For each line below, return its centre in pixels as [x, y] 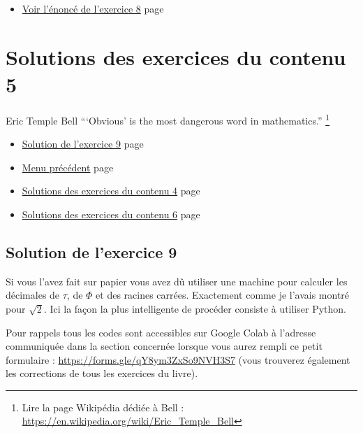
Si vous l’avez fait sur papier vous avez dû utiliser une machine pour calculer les [177, 281]
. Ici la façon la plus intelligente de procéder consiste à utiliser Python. [195, 308]
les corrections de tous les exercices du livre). [102, 373]
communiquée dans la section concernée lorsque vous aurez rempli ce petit [164, 346]
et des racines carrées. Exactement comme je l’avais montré [223, 295]
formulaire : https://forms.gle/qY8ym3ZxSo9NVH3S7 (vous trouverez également [178, 359]
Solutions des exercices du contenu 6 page [111, 214]
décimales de [33, 295]
